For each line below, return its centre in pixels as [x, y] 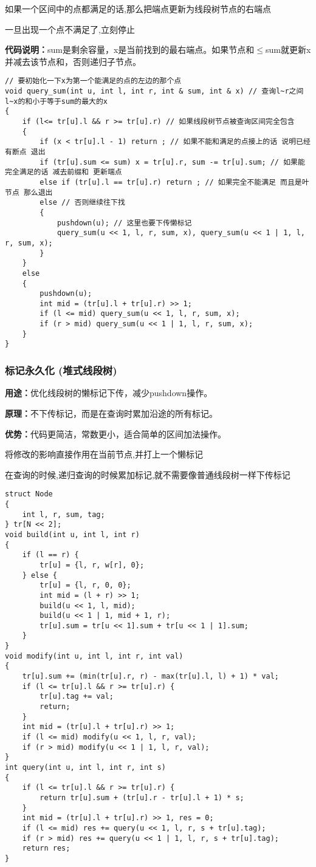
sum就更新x [288, 50]
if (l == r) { [50, 555]
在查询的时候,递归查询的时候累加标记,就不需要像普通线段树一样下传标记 [148, 474]
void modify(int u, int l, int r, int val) [94, 656]
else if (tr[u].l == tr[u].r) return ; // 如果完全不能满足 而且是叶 [174, 182]
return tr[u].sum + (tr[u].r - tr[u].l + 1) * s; [142, 797]
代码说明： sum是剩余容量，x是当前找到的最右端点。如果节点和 [130, 50]
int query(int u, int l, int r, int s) [85, 767]
